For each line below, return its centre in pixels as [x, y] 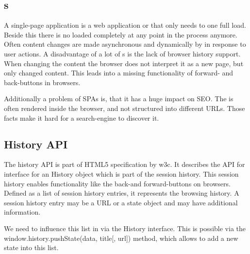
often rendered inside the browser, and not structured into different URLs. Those [125, 108]
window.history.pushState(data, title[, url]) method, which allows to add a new [121, 238]
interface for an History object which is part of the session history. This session [121, 173]
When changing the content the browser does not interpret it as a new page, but [124, 63]
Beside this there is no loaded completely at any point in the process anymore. [121, 34]
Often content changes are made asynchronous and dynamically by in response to [125, 44]
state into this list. [31, 247]
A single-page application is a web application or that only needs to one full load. [125, 25]
